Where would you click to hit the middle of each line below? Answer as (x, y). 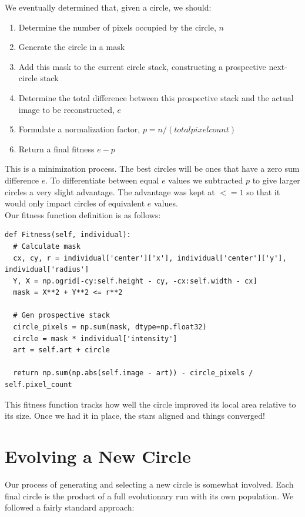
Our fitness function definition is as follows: (83, 214)
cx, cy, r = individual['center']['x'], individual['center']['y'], (150, 258)
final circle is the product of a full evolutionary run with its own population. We (149, 496)
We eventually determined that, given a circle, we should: (108, 7)
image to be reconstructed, (66, 109)
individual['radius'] (47, 270)
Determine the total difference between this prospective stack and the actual (156, 97)
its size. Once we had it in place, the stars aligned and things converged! (135, 416)
